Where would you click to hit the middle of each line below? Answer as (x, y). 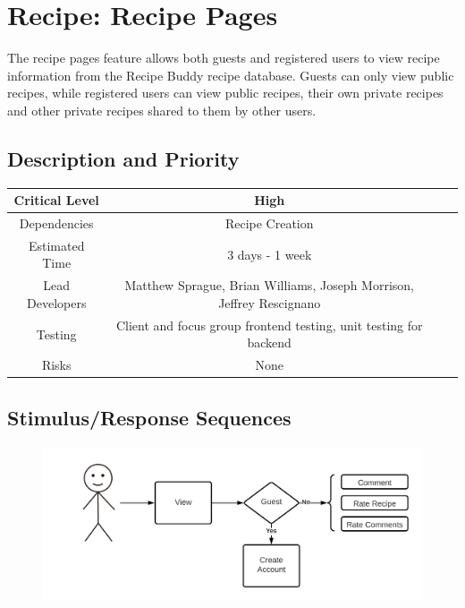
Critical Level (56, 200)
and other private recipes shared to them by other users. (162, 110)
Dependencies (56, 223)
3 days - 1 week (270, 254)
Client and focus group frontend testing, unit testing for (269, 325)
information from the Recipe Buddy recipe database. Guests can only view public (231, 75)
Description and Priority (123, 158)
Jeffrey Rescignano (270, 302)
